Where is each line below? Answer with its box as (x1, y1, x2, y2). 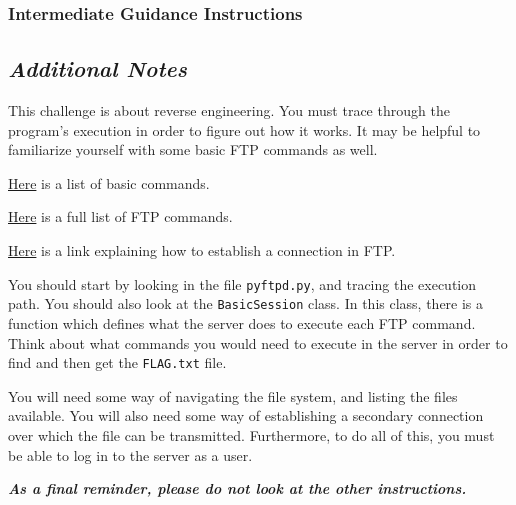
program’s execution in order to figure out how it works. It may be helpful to (8, 119, 481, 140)
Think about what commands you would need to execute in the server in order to (8, 332, 508, 353)
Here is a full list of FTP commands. (8, 206, 233, 227)
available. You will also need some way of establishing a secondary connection (8, 405, 484, 426)
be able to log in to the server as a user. (8, 444, 253, 465)
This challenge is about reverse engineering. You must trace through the (8, 100, 450, 121)
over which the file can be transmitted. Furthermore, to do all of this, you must (8, 424, 495, 445)
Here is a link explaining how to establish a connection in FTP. (8, 240, 396, 261)
